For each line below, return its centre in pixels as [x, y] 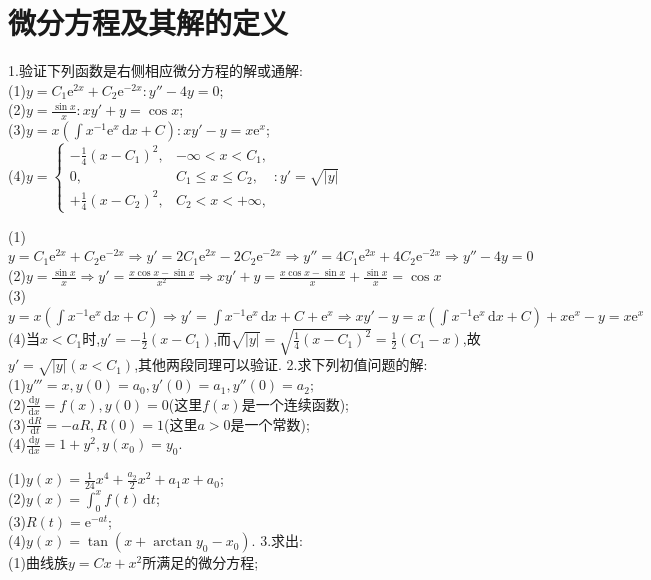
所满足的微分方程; [200, 562]
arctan [173, 542]
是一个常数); [270, 423]
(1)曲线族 [38, 562]
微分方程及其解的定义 [148, 22]
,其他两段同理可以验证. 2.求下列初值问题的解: [281, 364]
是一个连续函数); [295, 403]
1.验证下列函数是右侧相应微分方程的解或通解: [155, 70]
